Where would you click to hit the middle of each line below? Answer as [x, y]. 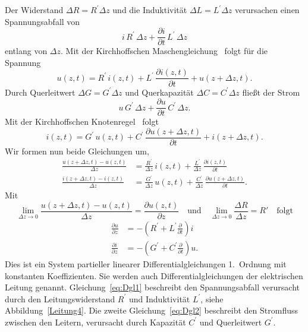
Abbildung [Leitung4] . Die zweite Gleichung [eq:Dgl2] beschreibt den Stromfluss [152, 310]
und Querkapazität [159, 92]
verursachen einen [267, 10]
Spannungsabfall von [43, 21]
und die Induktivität [150, 10]
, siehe [212, 298]
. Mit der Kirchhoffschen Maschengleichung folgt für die [164, 51]
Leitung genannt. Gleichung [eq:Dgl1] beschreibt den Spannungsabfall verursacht [152, 287]
